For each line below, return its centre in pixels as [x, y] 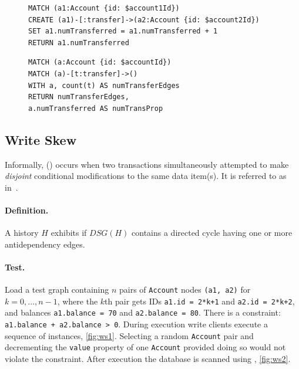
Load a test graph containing [57, 290]
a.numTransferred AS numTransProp [96, 108]
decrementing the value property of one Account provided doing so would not [145, 347]
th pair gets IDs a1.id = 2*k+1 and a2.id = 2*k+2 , [200, 301]
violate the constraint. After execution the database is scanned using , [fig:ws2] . [148, 359]
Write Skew [41, 139]
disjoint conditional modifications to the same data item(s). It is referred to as [146, 176]
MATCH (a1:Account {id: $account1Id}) [104, 8]
